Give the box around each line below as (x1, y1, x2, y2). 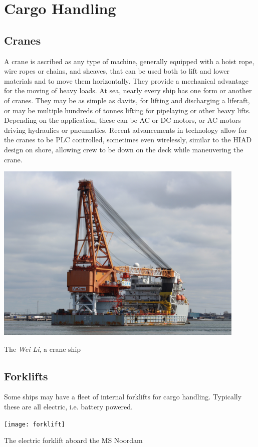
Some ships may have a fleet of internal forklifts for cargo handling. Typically (4, 391, 242, 402)
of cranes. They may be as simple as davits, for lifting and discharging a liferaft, (4, 95, 250, 105)
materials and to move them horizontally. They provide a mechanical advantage (4, 75, 248, 86)
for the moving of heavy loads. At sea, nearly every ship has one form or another (4, 85, 252, 96)
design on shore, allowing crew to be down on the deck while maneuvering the (4, 144, 243, 154)
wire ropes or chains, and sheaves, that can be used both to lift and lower (4, 66, 230, 76)
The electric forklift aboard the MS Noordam (4, 435, 143, 445)
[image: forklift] (4, 420, 65, 428)
